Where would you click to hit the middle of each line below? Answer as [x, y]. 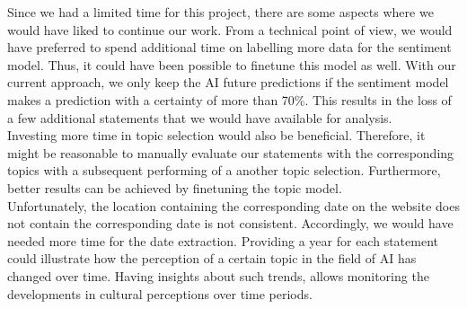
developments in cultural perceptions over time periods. [160, 293]
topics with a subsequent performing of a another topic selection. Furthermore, [224, 170]
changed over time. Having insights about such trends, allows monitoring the [218, 275]
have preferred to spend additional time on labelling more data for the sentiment [229, 47]
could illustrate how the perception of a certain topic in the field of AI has [212, 258]
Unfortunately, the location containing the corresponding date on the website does [233, 205]
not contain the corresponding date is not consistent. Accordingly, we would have [230, 223]
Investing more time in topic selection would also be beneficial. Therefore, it [216, 135]
